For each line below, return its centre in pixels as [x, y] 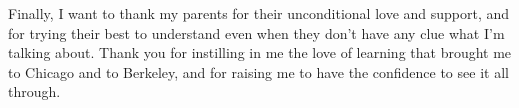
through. [34, 91]
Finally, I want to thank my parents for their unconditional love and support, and [259, 13]
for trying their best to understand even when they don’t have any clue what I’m [256, 32]
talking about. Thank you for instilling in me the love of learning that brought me [260, 52]
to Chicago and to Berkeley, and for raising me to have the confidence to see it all [258, 71]
